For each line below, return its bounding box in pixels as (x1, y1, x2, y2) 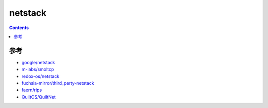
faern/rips (21, 87, 42, 93)
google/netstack (21, 59, 56, 65)
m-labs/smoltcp (21, 67, 54, 72)
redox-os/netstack (21, 73, 60, 79)
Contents (9, 25, 29, 31)
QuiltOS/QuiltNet (21, 94, 56, 100)
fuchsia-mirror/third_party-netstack (21, 80, 94, 86)
